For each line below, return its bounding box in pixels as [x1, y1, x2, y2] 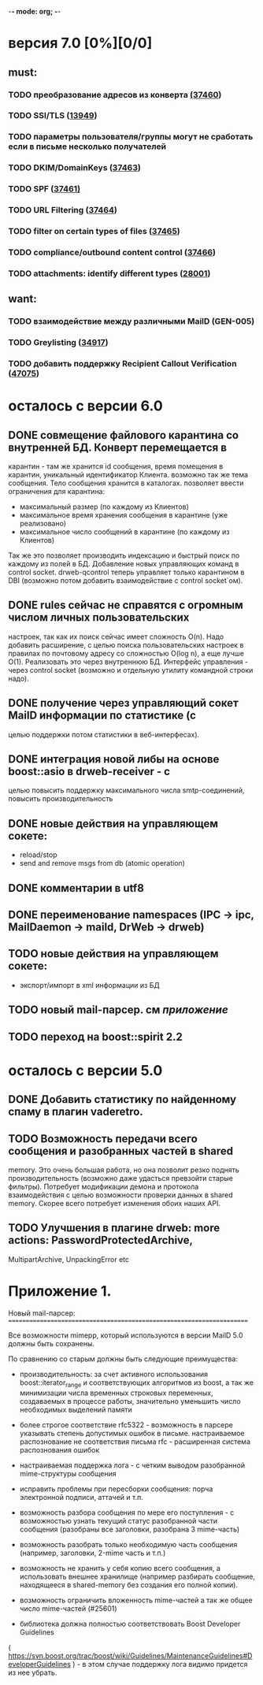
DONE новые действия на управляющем [8, 817, 219, 830]
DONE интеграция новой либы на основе [8, 752, 220, 766]
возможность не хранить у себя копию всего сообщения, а [19, 1563, 220, 1572]
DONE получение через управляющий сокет [8, 696, 239, 710]
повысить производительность [8, 794, 113, 804]
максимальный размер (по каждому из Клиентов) [19, 502, 189, 511]
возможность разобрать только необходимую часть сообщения [19, 1539, 238, 1549]
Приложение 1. [8, 1282, 112, 1301]
